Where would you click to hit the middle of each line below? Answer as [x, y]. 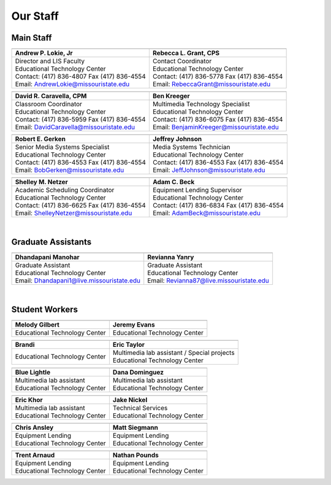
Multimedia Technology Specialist [201, 104]
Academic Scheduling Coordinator [65, 190]
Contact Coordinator [182, 61]
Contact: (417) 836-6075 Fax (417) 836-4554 [218, 120]
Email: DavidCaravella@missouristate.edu [75, 127]
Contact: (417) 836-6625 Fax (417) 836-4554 [81, 206]
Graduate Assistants [51, 242]
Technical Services [140, 408]
